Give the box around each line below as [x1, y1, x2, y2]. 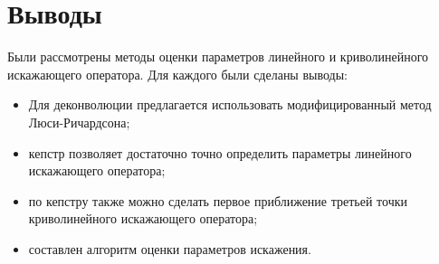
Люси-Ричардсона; [28, 112, 130, 131]
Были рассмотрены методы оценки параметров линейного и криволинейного [7, 47, 429, 66]
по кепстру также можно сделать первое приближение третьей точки [28, 191, 407, 210]
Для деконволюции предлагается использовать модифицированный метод [28, 95, 432, 114]
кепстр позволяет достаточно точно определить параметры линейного [28, 143, 412, 162]
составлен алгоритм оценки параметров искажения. [28, 239, 311, 258]
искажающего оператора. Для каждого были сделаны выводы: [7, 64, 348, 83]
